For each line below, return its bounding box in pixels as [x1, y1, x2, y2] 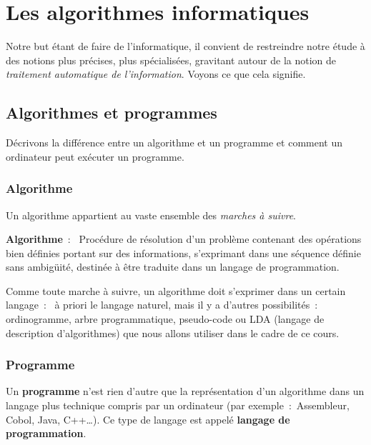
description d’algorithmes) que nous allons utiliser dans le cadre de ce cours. [6, 325, 340, 340]
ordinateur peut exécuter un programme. [6, 149, 184, 164]
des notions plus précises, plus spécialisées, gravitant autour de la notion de [6, 52, 337, 67]
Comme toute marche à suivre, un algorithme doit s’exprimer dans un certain [6, 283, 346, 298]
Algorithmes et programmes [6, 101, 217, 124]
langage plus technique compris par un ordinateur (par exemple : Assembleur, [6, 398, 350, 413]
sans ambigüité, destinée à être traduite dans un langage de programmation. [6, 259, 340, 274]
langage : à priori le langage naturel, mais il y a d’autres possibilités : [6, 297, 318, 312]
